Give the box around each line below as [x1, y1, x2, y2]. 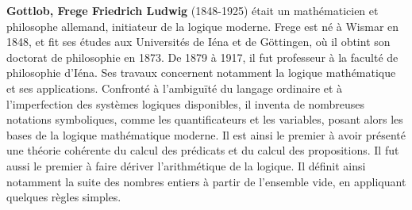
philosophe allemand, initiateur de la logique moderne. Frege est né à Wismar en [6, 17, 399, 34]
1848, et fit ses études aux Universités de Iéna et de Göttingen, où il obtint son [6, 33, 391, 50]
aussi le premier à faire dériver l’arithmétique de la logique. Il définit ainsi [6, 157, 366, 174]
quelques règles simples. [6, 189, 121, 205]
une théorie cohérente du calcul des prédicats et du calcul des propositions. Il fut [6, 142, 399, 158]
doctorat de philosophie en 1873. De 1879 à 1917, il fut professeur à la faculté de [6, 48, 399, 65]
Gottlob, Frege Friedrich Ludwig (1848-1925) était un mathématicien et [6, 2, 379, 18]
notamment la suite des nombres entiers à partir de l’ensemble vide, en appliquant [6, 173, 406, 189]
